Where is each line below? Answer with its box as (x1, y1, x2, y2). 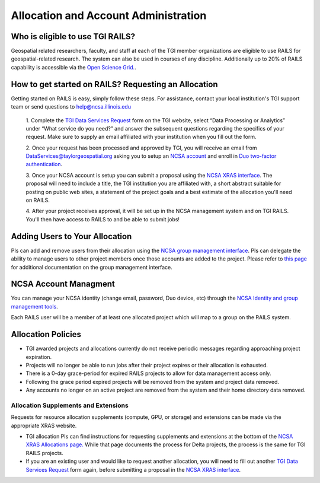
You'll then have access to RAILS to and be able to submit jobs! (25, 215, 180, 223)
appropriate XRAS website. (11, 422, 77, 429)
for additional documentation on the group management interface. (11, 263, 172, 271)
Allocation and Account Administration (11, 9, 207, 22)
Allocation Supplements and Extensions (11, 401, 129, 409)
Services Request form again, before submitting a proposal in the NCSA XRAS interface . (25, 466, 241, 473)
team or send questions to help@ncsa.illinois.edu (11, 103, 132, 110)
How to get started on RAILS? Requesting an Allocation (11, 79, 219, 89)
